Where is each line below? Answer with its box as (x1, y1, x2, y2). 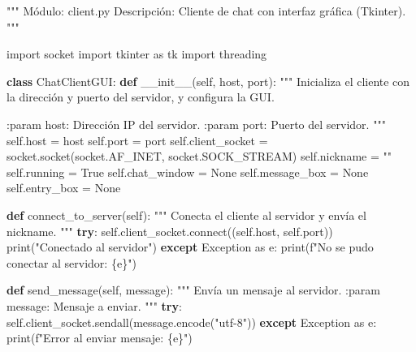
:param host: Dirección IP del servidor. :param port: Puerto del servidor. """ (6, 115, 386, 132)
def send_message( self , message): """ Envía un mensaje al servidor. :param (6, 281, 380, 298)
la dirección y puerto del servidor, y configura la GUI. (6, 88, 275, 105)
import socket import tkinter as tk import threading (6, 45, 267, 62)
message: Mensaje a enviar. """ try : (6, 297, 182, 314)
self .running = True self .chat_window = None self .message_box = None (6, 163, 369, 180)
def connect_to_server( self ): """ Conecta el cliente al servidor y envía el (6, 206, 366, 223)
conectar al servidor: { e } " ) (6, 254, 136, 271)
